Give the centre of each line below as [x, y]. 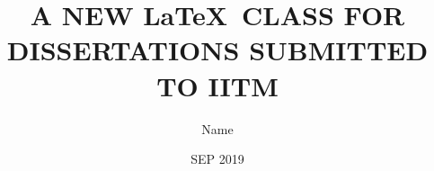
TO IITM [217, 85]
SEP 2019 [217, 159]
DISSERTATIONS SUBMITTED [217, 50]
